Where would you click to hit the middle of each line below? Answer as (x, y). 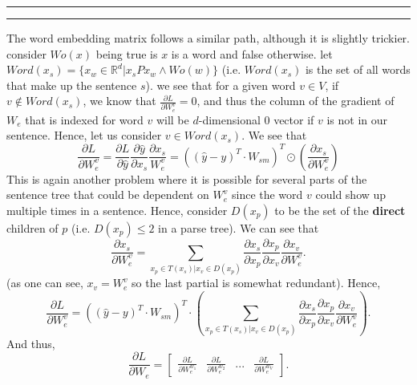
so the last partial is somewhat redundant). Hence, (256, 283)
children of (32, 228)
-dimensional (229, 119)
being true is (127, 53)
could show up (351, 195)
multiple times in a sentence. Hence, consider (117, 211)
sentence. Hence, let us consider (84, 135)
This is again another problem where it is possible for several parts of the (187, 178)
